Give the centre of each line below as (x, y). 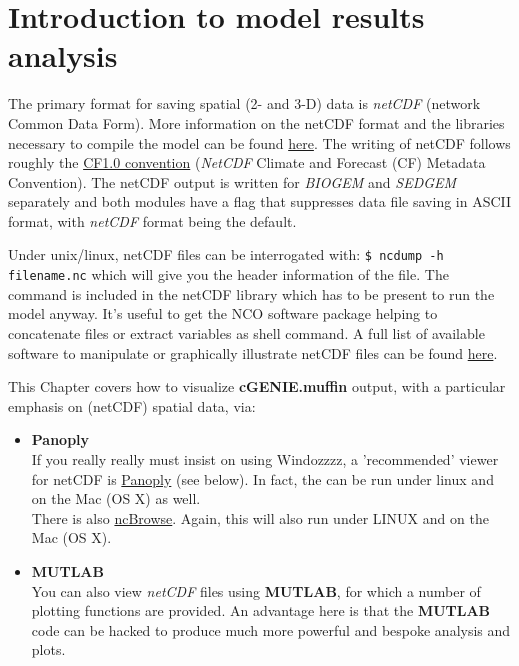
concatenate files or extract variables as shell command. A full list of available (246, 332)
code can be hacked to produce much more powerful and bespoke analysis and (271, 629)
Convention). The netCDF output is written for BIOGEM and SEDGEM (232, 181)
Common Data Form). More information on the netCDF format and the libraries (256, 122)
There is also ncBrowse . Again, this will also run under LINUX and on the (260, 517)
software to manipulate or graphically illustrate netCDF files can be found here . (253, 352)
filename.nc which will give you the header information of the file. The (228, 274)
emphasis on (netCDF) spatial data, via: (132, 405)
